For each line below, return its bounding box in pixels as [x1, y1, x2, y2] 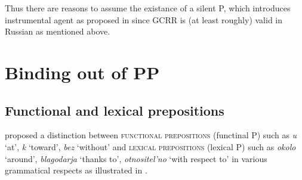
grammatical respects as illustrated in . [5, 164, 147, 176]
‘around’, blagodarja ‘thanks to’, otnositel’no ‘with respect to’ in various [5, 152, 267, 165]
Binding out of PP [5, 60, 160, 84]
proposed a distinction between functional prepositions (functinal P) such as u [5, 129, 297, 141]
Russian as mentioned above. [5, 25, 110, 38]
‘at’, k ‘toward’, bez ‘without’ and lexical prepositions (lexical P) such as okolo [5, 140, 296, 153]
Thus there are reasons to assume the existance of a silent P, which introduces [5, 2, 291, 14]
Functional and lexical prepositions [5, 101, 224, 119]
